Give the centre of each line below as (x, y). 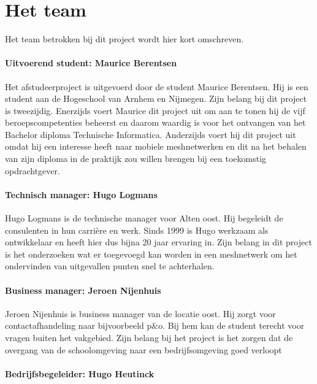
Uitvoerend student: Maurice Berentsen (91, 63)
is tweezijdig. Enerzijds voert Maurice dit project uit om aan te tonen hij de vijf (155, 110)
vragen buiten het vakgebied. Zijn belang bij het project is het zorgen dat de (149, 338)
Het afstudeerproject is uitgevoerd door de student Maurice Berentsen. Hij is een (157, 86)
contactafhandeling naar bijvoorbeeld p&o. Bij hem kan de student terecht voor (155, 325)
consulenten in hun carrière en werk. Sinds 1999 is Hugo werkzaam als (137, 230)
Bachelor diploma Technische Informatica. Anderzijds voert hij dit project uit (151, 134)
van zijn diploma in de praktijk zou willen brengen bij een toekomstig (136, 159)
